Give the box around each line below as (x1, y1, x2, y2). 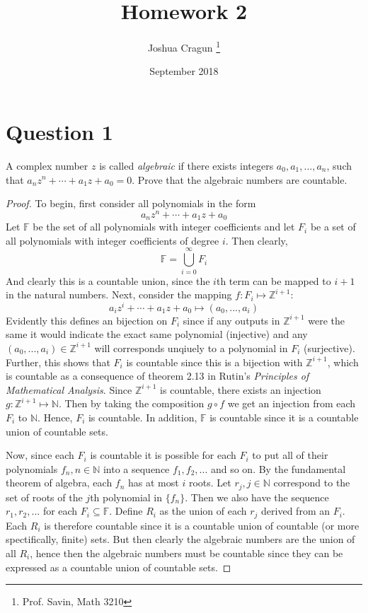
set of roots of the (6, 489, 83, 504)
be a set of (310, 219, 356, 234)
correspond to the (273, 475, 350, 490)
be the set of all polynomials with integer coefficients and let (33, 219, 295, 234)
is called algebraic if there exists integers (99, 158, 274, 173)
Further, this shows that (6, 354, 110, 369)
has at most (128, 475, 179, 490)
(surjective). (303, 340, 355, 355)
